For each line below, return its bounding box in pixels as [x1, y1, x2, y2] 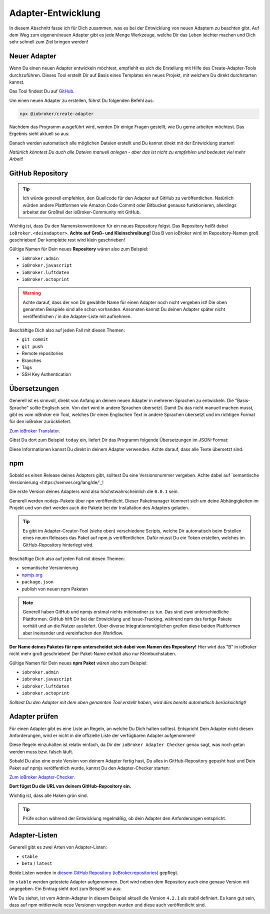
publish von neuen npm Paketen [21, 585, 88, 592]
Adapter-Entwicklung [9, 7, 101, 18]
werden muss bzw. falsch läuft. [9, 748, 73, 754]
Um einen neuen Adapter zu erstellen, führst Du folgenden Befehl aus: [9, 97, 154, 103]
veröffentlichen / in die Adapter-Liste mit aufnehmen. [22, 313, 132, 319]
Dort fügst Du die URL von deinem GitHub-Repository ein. [9, 783, 131, 789]
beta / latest [21, 860, 52, 866]
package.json [21, 579, 54, 585]
